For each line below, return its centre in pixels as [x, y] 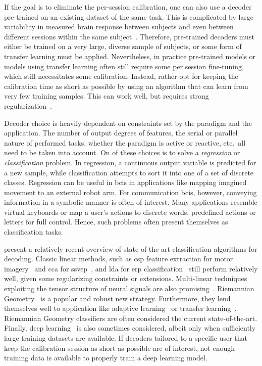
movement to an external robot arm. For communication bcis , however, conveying [130, 192]
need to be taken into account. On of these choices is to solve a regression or [122, 152]
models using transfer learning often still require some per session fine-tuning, [124, 66]
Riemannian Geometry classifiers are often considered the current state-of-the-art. [131, 318]
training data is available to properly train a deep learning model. [106, 358]
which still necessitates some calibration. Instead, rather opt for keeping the [121, 76]
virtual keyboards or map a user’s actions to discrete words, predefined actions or [130, 212]
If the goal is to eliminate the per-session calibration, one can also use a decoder [128, 7]
